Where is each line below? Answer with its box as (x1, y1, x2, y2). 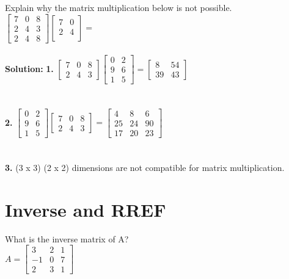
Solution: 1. (5, 62, 54, 74)
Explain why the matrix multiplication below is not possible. (5, 1, 232, 13)
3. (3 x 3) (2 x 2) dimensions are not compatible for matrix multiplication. (5, 161, 285, 173)
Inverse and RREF (5, 197, 166, 222)
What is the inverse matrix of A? (5, 232, 129, 245)
